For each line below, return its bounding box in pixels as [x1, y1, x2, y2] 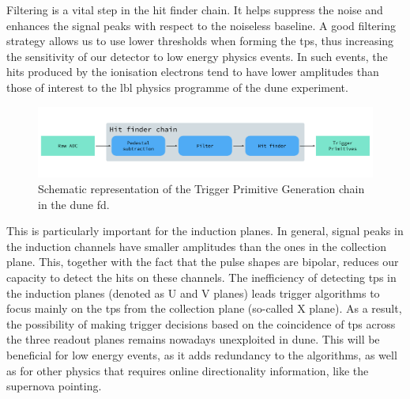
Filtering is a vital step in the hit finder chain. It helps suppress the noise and [6, 2, 383, 17]
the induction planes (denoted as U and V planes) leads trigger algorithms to [6, 284, 380, 301]
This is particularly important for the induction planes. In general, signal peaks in [6, 222, 404, 239]
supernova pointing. [6, 378, 102, 394]
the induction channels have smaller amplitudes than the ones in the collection [6, 237, 387, 254]
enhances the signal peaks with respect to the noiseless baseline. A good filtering [6, 17, 396, 33]
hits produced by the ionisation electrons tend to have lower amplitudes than [6, 63, 379, 80]
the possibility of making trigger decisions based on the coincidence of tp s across [6, 315, 396, 332]
